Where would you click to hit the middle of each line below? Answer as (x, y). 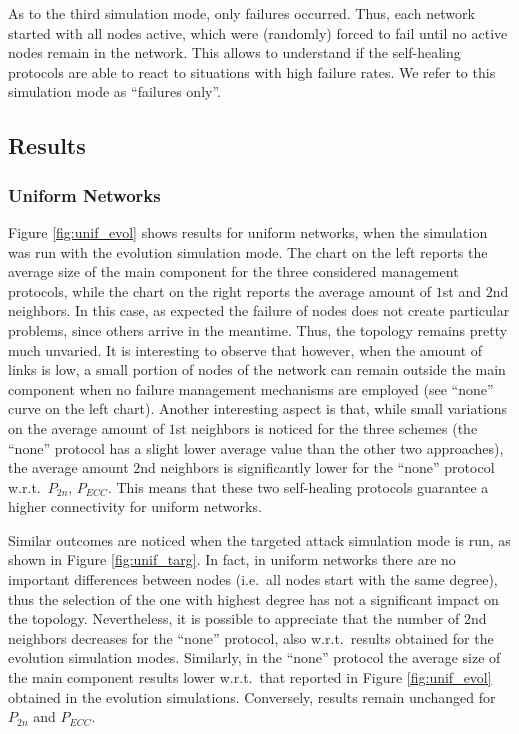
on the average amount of (86, 427)
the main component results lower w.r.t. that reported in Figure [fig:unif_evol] (250, 677)
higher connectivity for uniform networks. (135, 506)
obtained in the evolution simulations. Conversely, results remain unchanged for (252, 696)
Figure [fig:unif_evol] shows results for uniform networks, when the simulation (248, 231)
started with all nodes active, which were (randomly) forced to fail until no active (258, 32)
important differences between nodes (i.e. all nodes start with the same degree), (253, 579)
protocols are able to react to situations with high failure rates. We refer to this (252, 71)
